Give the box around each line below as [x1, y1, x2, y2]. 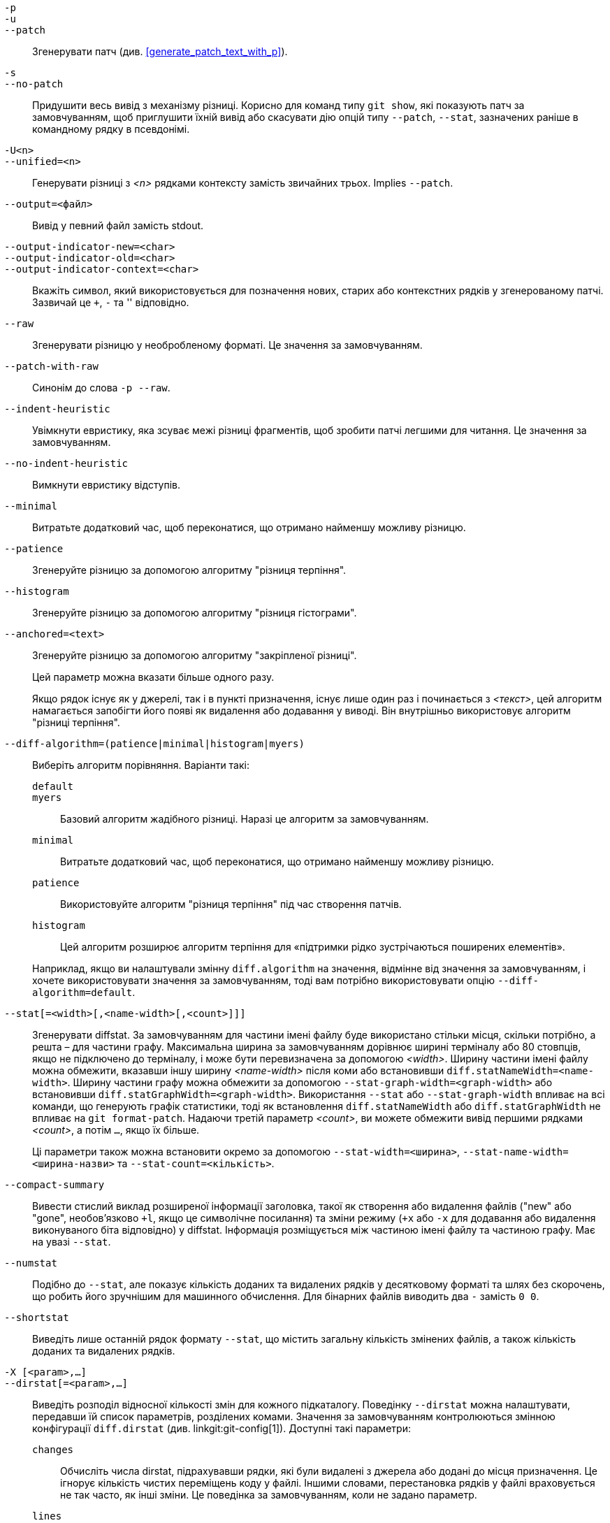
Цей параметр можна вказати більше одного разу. [32, 671, 275, 683]
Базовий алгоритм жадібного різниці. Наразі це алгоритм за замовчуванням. [60, 813, 429, 825]
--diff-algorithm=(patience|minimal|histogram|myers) [4, 738, 305, 749]
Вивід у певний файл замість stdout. [32, 219, 204, 231]
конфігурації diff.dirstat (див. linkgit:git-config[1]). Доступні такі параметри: [32, 1422, 411, 1434]
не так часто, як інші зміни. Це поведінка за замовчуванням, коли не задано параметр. [60, 1489, 477, 1501]
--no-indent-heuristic [4, 458, 129, 469]
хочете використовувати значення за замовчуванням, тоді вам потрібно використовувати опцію [32, 974, 495, 986]
